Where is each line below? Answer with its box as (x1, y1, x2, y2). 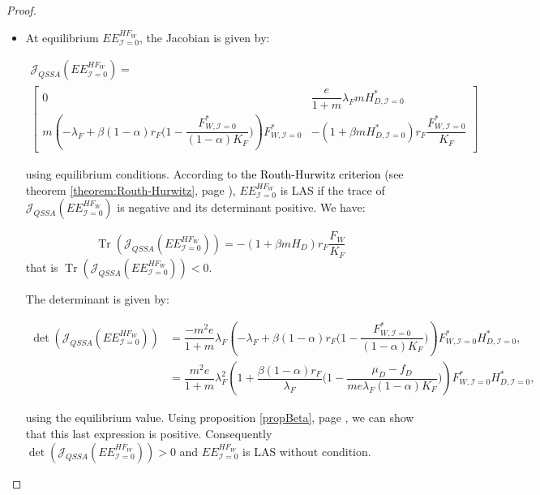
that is (25, 258, 58, 275)
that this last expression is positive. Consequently (25, 425, 272, 442)
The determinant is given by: (25, 290, 169, 307)
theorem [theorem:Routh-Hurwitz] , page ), (25, 181, 236, 198)
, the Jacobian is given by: (139, 28, 270, 45)
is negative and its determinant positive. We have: (117, 199, 366, 216)
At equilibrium (25, 28, 99, 45)
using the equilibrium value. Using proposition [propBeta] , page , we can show (25, 409, 414, 426)
